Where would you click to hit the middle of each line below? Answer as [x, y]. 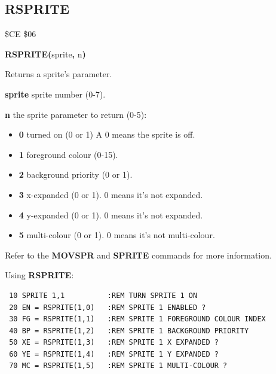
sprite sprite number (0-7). [55, 94]
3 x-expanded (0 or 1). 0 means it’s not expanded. [111, 194]
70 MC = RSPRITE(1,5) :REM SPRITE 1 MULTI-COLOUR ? [118, 366]
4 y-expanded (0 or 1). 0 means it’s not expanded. [111, 215]
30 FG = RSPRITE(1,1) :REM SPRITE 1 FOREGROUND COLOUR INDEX [137, 319]
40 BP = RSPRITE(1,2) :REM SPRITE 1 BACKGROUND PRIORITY [129, 331]
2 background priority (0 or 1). [76, 174]
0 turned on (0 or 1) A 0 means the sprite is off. [107, 134]
